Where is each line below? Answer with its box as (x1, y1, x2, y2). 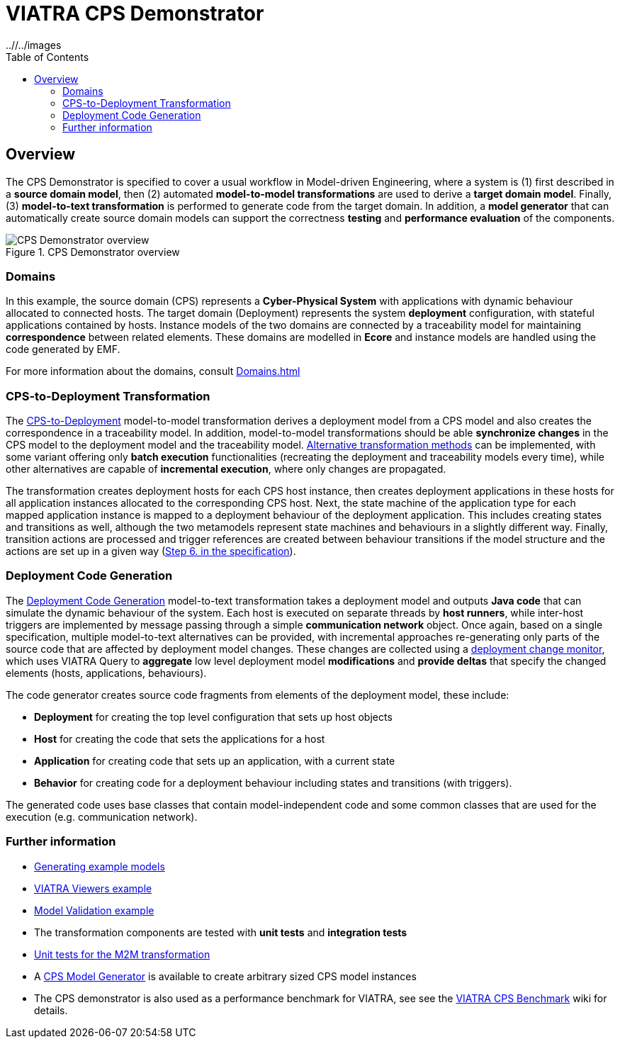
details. (34, 1004, 68, 1016)
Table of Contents (6, 50, 89, 63)
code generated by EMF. (6, 343, 120, 356)
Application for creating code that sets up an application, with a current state (34, 754, 395, 767)
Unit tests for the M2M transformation (34, 948, 210, 960)
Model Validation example (34, 904, 154, 916)
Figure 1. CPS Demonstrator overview (6, 245, 180, 258)
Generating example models (34, 860, 165, 872)
